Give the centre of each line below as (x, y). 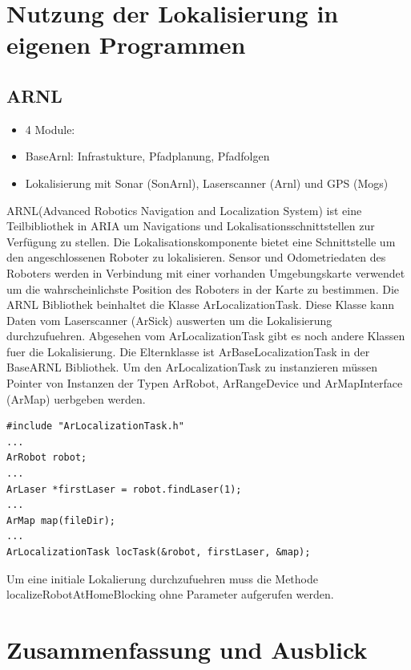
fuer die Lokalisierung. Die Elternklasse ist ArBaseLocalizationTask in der (188, 351)
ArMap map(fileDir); (61, 520)
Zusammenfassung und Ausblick (187, 649)
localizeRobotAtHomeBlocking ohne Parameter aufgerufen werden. (170, 594)
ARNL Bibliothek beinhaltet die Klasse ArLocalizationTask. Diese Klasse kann (201, 305)
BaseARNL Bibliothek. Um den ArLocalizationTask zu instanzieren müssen (192, 367)
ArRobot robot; (47, 458)
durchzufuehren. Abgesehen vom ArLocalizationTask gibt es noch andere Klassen (206, 336)
